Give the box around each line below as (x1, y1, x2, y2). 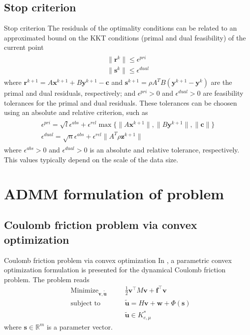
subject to (70, 299, 100, 307)
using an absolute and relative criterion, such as (4, 107, 148, 117)
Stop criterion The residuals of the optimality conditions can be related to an (4, 23, 237, 33)
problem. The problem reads (4, 274, 90, 284)
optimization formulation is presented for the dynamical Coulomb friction (4, 264, 226, 275)
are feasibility (203, 88, 244, 98)
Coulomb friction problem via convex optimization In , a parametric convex (4, 255, 232, 265)
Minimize (70, 287, 98, 294)
